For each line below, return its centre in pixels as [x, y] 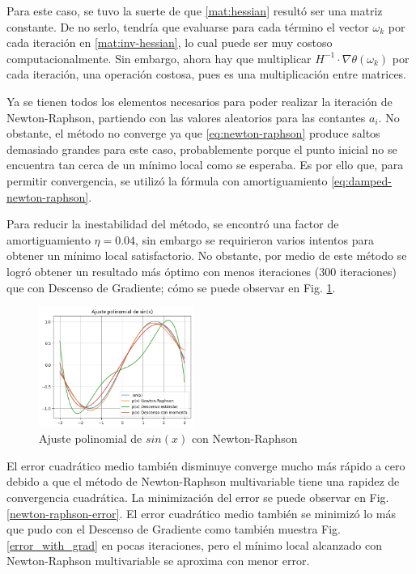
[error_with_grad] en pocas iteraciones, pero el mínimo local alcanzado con [194, 544]
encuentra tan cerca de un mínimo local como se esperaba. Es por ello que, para [205, 165]
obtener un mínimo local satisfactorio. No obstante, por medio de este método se [207, 255]
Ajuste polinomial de [91, 438]
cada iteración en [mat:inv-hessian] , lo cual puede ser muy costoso [170, 43]
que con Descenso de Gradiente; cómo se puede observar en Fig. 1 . [171, 287]
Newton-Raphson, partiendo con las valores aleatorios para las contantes [186, 117]
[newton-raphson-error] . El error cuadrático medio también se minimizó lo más [202, 513]
